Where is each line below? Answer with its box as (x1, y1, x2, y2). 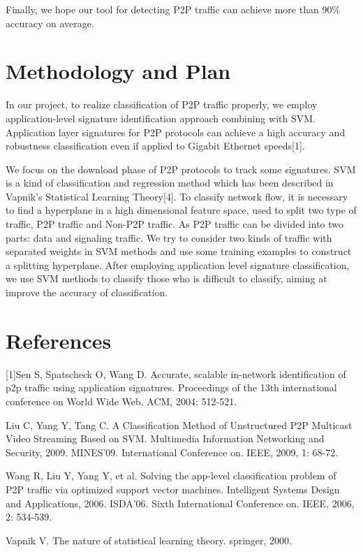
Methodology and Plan (6, 57, 231, 85)
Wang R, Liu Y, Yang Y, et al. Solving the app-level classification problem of (6, 468, 336, 483)
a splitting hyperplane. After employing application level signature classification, (6, 257, 350, 272)
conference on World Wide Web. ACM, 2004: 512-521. (6, 393, 237, 408)
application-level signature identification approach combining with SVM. (6, 110, 316, 125)
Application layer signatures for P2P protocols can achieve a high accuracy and (6, 124, 346, 139)
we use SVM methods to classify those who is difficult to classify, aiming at (6, 271, 327, 286)
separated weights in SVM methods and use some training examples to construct (6, 244, 352, 259)
